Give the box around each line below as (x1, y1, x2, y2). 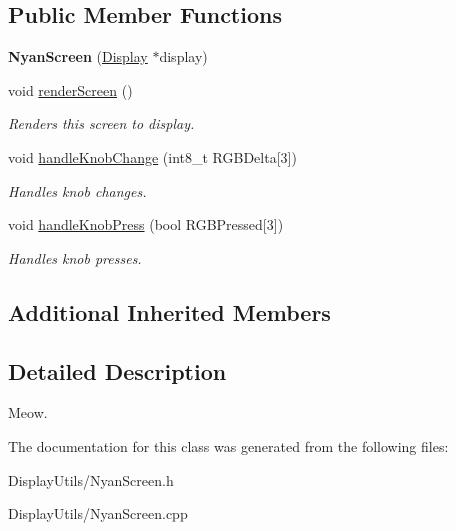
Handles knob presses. (8, 247, 142, 268)
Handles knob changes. (8, 180, 147, 201)
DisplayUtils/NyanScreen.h (8, 469, 174, 490)
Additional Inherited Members (8, 296, 331, 327)
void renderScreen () (8, 79, 133, 100)
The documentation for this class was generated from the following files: (8, 435, 449, 456)
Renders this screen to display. (8, 113, 195, 134)
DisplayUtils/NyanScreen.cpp (8, 503, 188, 524)
